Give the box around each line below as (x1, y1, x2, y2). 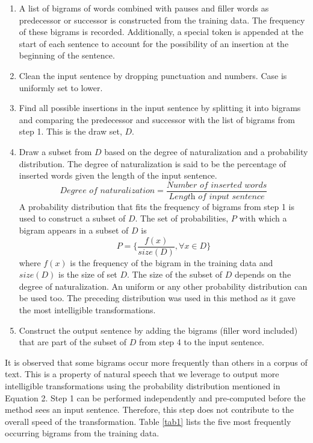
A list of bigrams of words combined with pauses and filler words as (19, 2, 269, 14)
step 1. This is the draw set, (19, 125, 122, 138)
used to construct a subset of (19, 212, 126, 225)
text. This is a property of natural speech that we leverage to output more (5, 368, 279, 380)
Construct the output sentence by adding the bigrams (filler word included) (19, 323, 298, 336)
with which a (239, 212, 287, 225)
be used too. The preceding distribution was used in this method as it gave (19, 292, 296, 304)
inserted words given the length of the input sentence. (19, 169, 217, 182)
